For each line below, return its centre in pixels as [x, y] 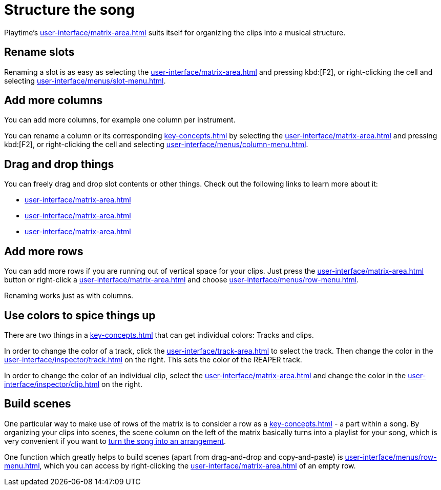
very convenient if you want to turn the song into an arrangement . [115, 441]
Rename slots [39, 52]
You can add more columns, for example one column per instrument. [120, 120]
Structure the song [69, 10]
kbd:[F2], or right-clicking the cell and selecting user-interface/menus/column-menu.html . [156, 145]
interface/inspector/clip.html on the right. [73, 384]
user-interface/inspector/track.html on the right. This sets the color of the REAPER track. [153, 359]
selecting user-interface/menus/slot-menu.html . [85, 80]
